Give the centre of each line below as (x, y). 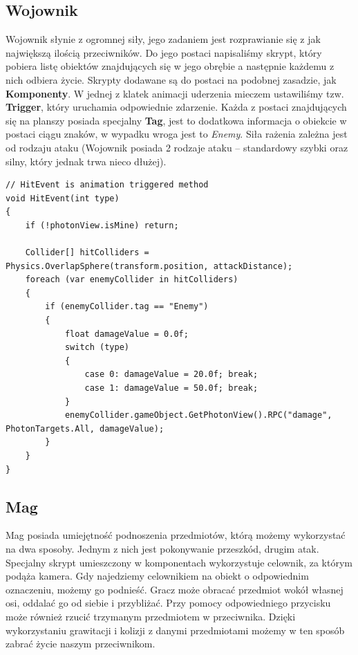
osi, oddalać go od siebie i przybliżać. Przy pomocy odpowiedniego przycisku (168, 603)
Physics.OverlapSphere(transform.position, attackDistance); (149, 266)
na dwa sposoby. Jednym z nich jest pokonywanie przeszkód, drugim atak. (162, 548)
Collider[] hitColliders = (87, 253)
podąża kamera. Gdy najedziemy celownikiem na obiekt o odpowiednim (157, 576)
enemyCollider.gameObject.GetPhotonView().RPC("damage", (198, 415)
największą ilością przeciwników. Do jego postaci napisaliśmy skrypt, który (164, 52)
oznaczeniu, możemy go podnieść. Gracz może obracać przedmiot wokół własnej (175, 589)
